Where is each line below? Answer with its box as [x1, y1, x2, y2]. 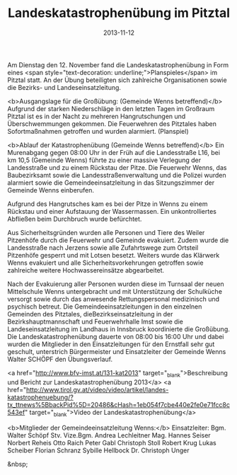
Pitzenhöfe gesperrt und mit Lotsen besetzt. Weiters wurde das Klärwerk [7, 251, 220, 259]
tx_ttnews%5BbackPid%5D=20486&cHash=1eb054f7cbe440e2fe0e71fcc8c [7, 400, 230, 408]
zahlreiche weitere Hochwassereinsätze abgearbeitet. [7, 265, 165, 274]
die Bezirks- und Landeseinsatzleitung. [7, 83, 122, 91]
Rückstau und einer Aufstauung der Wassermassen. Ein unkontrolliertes [7, 207, 217, 215]
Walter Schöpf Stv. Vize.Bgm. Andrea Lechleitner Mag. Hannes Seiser [7, 430, 211, 440]
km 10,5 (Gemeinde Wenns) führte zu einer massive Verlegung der [7, 156, 202, 164]
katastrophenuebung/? [7, 393, 74, 401]
